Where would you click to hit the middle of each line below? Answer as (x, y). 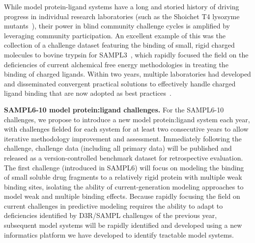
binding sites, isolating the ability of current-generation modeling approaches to (124, 186)
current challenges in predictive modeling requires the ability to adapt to (113, 205)
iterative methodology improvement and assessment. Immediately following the (123, 138)
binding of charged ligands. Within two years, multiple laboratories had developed (127, 74)
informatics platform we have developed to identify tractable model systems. (119, 234)
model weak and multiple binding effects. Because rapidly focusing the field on (122, 196)
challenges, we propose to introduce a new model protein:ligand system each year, (127, 119)
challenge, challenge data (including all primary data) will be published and (118, 148)
